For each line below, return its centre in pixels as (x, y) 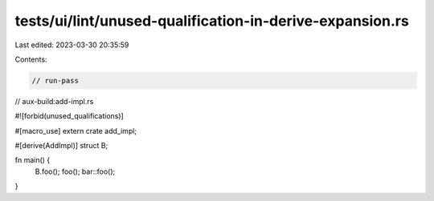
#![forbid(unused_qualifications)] (69, 116)
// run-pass (55, 80)
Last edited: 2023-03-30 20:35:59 (72, 45)
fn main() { (33, 160)
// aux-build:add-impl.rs (54, 101)
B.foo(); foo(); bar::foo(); (75, 171)
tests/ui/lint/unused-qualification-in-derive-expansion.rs (212, 21)
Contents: (31, 59)
